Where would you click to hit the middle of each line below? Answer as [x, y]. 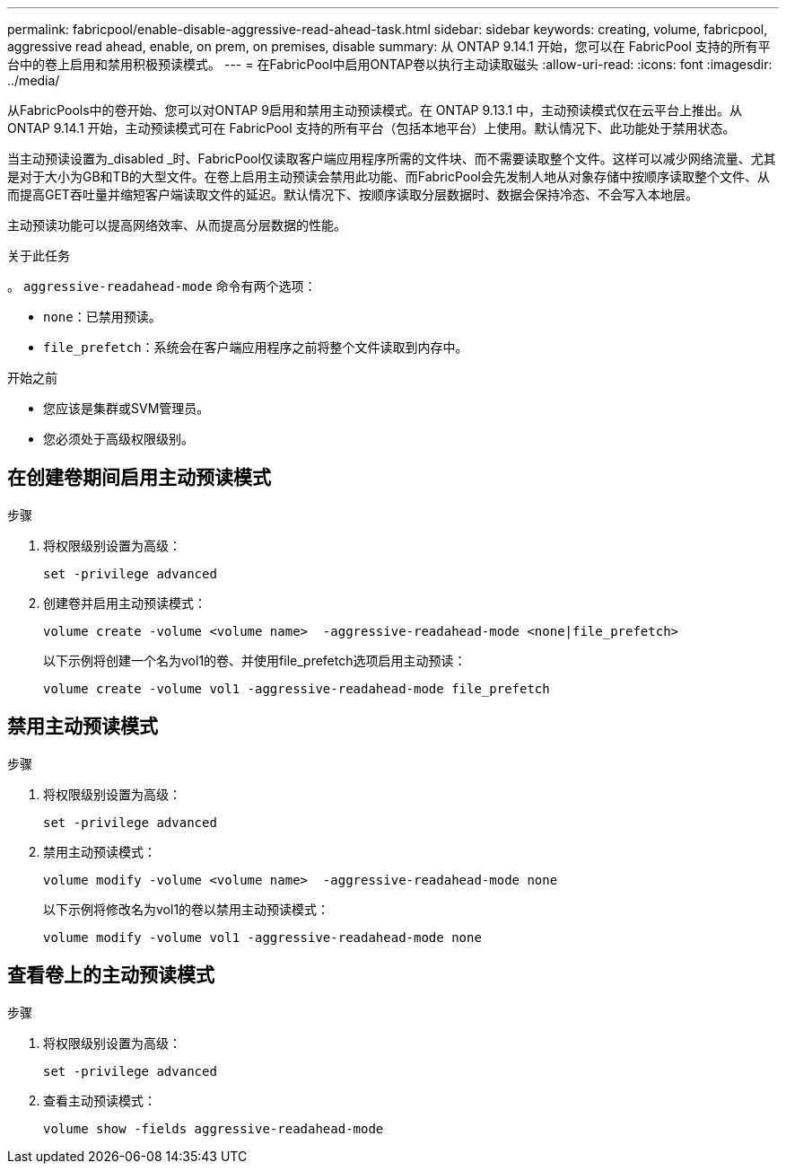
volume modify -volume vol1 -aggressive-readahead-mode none [262, 937]
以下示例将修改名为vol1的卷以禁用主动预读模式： [187, 909]
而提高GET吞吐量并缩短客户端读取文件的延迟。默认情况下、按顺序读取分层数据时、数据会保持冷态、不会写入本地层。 [353, 194]
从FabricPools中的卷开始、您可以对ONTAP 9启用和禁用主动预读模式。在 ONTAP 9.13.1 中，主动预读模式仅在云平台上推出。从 [375, 110]
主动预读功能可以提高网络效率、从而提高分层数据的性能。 [177, 225]
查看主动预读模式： [100, 1100]
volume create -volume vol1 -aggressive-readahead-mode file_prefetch [297, 688]
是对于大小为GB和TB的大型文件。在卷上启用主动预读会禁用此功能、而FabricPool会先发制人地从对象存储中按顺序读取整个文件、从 [389, 176]
